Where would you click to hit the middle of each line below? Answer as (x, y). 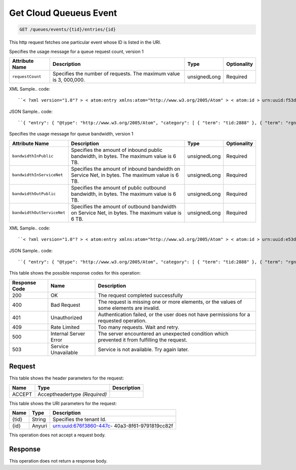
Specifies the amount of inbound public (117, 150)
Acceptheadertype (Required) (72, 394)
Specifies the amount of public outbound (118, 188)
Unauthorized (66, 318)
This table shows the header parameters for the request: (67, 378)
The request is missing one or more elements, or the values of (170, 302)
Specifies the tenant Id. (79, 420)
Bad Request (65, 305)
